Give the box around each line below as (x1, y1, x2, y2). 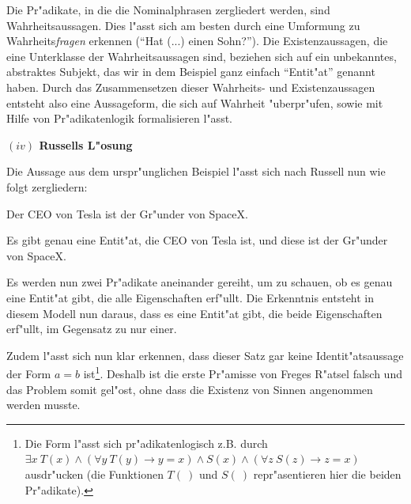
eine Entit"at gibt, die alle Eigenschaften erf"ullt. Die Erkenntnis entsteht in (6, 289, 375, 305)
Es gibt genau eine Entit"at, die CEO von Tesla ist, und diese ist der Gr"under (6, 232, 388, 248)
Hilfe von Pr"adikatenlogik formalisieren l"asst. (6, 110, 232, 127)
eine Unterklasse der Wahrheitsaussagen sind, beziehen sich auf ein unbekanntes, (6, 47, 397, 64)
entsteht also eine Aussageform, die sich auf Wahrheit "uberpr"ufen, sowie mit (6, 94, 383, 111)
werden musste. (6, 396, 81, 413)
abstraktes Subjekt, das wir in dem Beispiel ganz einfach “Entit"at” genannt (6, 63, 375, 80)
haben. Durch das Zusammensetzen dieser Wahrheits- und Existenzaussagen (6, 78, 375, 95)
